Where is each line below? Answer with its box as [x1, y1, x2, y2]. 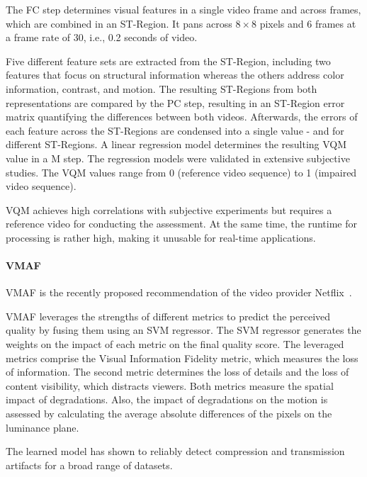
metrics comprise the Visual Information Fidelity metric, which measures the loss [6, 350, 358, 365]
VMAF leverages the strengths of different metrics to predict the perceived [6, 308, 331, 323]
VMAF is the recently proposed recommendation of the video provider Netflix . [6, 285, 352, 300]
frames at [315, 16, 356, 30]
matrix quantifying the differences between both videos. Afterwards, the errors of [6, 109, 358, 124]
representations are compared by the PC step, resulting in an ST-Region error [6, 95, 345, 110]
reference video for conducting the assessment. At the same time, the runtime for [6, 216, 357, 231]
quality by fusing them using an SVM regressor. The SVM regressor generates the [6, 322, 361, 337]
